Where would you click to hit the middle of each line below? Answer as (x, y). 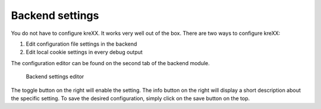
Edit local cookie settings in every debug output (84, 52)
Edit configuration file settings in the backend (81, 44)
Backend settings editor (55, 76)
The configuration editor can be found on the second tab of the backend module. (111, 63)
